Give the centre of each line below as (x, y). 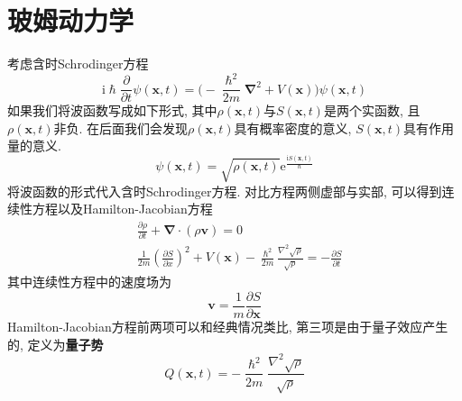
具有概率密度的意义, (293, 128)
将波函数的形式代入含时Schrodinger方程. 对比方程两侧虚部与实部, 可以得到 (225, 191)
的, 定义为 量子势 (55, 344)
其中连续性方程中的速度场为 (89, 282)
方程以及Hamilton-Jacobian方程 (122, 209)
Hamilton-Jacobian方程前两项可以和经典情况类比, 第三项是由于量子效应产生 (228, 327)
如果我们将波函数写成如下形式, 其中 (112, 110)
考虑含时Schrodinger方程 (78, 64)
